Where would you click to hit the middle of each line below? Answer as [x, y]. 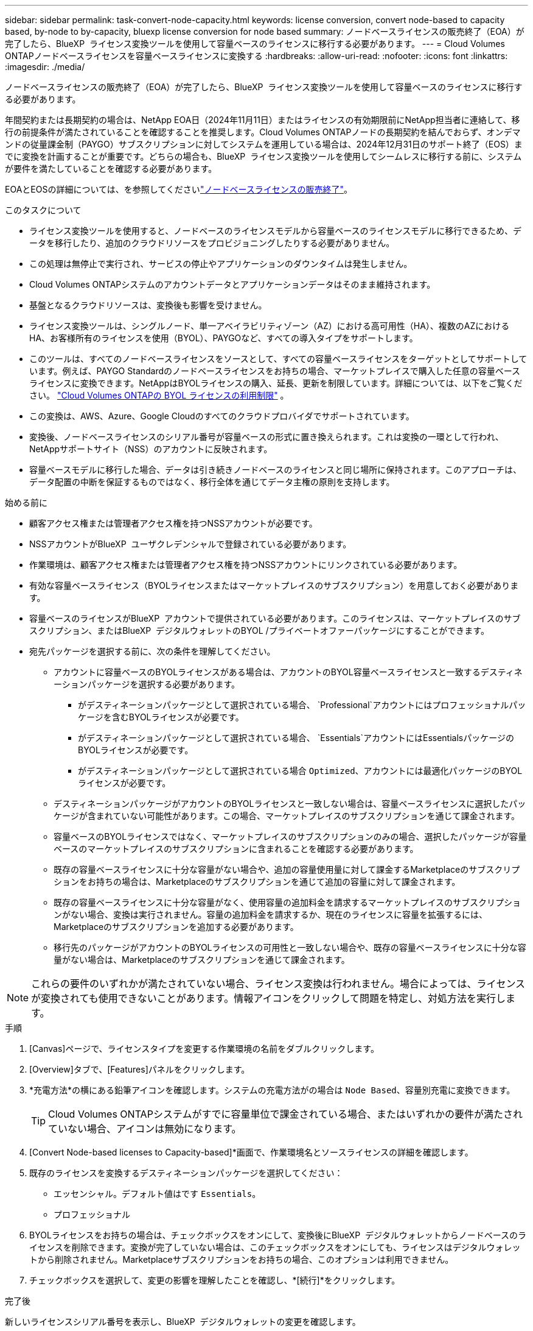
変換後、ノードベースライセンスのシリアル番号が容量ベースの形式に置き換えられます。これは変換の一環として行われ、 [266, 437]
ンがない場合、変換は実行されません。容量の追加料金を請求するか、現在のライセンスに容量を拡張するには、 [271, 914]
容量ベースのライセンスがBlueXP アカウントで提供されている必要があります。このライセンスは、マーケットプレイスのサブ [275, 618]
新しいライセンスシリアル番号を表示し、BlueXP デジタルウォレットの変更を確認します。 [183, 1322]
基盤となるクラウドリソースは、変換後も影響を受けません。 [148, 305]
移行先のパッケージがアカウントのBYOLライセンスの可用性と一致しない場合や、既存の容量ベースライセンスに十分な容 [290, 947]
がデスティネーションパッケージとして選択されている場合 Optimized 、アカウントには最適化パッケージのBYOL [300, 771]
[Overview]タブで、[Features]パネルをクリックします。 [140, 1069]
